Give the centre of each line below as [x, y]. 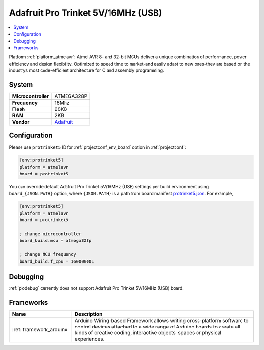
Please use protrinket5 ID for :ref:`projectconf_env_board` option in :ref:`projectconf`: [98, 147]
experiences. [89, 339]
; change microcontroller [50, 234]
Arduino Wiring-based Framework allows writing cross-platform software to [162, 320]
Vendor [21, 122]
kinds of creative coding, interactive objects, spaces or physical [148, 332]
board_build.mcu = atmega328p [55, 241]
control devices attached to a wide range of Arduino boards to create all [157, 327]
